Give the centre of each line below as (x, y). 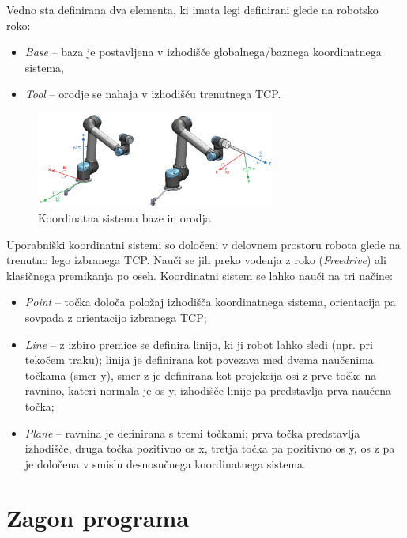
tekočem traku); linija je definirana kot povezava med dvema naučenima (199, 360)
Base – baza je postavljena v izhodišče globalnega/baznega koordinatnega (203, 52)
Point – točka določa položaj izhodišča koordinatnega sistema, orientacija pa (210, 302)
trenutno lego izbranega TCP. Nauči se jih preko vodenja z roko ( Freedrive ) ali (196, 260)
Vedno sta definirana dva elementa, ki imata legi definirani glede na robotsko (192, 9)
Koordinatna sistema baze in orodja (124, 217)
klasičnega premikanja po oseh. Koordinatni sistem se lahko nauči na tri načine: (200, 275)
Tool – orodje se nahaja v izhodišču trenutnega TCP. (153, 94)
